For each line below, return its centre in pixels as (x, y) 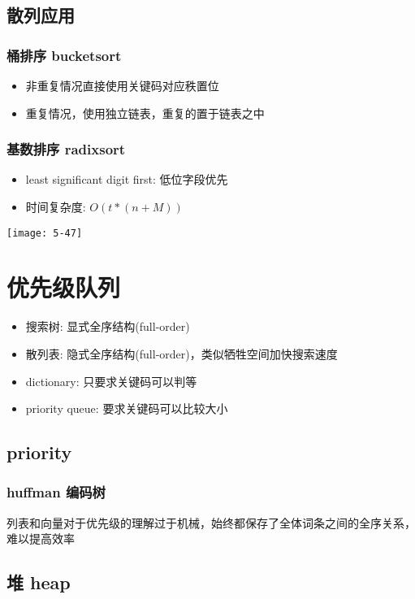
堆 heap (39, 582)
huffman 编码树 (56, 492)
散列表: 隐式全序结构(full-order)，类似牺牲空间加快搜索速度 (182, 353)
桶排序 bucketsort (64, 55)
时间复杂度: (56, 206)
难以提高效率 (41, 538)
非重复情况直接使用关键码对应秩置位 (122, 85)
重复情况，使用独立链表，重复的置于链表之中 (145, 113)
